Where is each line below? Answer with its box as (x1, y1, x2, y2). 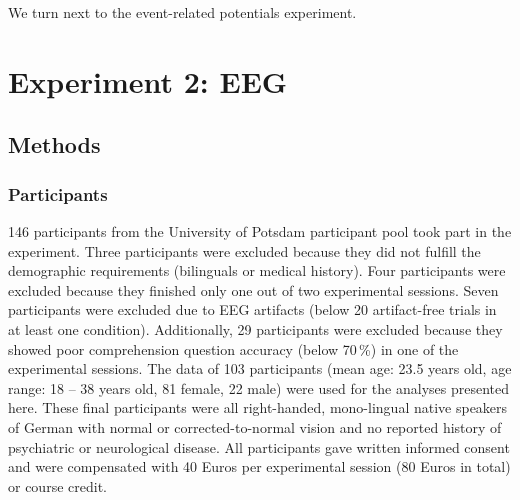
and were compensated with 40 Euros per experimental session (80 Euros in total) (8, 456, 511, 477)
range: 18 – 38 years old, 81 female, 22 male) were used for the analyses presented (8, 377, 510, 398)
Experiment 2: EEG (8, 60, 288, 101)
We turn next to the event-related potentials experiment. (8, 2, 357, 22)
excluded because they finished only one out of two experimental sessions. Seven (8, 279, 499, 300)
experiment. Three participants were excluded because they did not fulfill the (8, 240, 481, 261)
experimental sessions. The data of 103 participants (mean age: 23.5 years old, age (8, 358, 512, 379)
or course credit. (8, 475, 107, 496)
